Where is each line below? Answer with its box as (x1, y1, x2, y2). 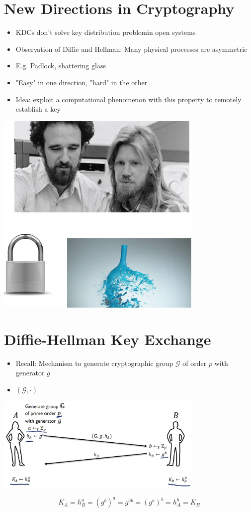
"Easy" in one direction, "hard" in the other (15, 77, 148, 87)
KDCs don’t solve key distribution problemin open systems (15, 27, 196, 37)
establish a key (15, 104, 61, 114)
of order (182, 357, 207, 368)
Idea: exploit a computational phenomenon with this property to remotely (15, 94, 242, 104)
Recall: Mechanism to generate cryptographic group (15, 357, 173, 368)
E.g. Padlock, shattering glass (15, 60, 106, 71)
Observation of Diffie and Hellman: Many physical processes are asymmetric (15, 43, 248, 54)
